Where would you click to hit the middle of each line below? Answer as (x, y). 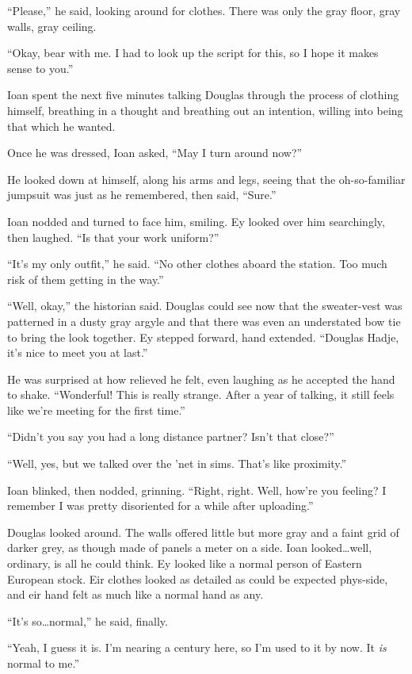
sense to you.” (40, 68)
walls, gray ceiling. (52, 26)
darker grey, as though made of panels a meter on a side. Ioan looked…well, (190, 548)
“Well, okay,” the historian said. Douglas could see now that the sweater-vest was (205, 306)
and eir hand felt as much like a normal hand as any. (135, 594)
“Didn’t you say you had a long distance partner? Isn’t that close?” (171, 437)
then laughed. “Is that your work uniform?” (113, 237)
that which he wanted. (61, 126)
